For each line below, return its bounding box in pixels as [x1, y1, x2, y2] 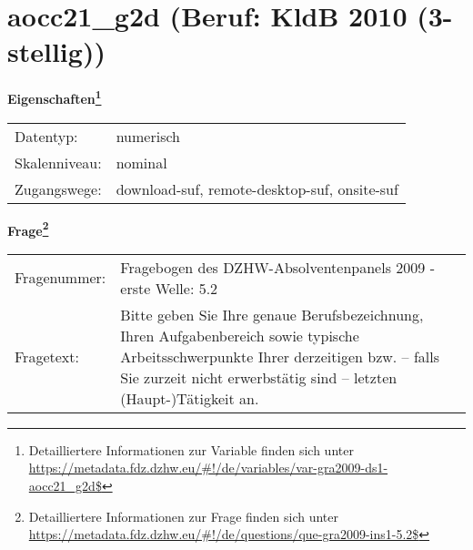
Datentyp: [15, 125, 78, 147]
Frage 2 [7, 218, 49, 239]
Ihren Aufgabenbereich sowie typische [120, 324, 359, 346]
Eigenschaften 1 [7, 87, 102, 107]
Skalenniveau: [15, 151, 102, 173]
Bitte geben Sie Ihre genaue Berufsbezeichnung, [120, 303, 424, 325]
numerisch [116, 125, 180, 147]
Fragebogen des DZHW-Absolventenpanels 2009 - [120, 256, 435, 278]
